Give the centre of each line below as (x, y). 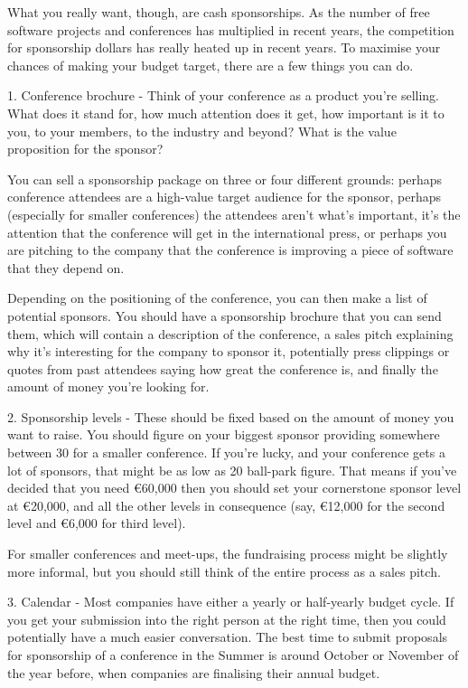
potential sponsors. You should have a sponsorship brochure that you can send (225, 315)
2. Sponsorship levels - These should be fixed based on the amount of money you (231, 416)
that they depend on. (66, 267)
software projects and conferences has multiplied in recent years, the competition (231, 29)
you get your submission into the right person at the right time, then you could (227, 619)
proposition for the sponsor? (85, 149)
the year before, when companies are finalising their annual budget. (194, 672)
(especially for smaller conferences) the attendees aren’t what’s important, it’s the (234, 214)
